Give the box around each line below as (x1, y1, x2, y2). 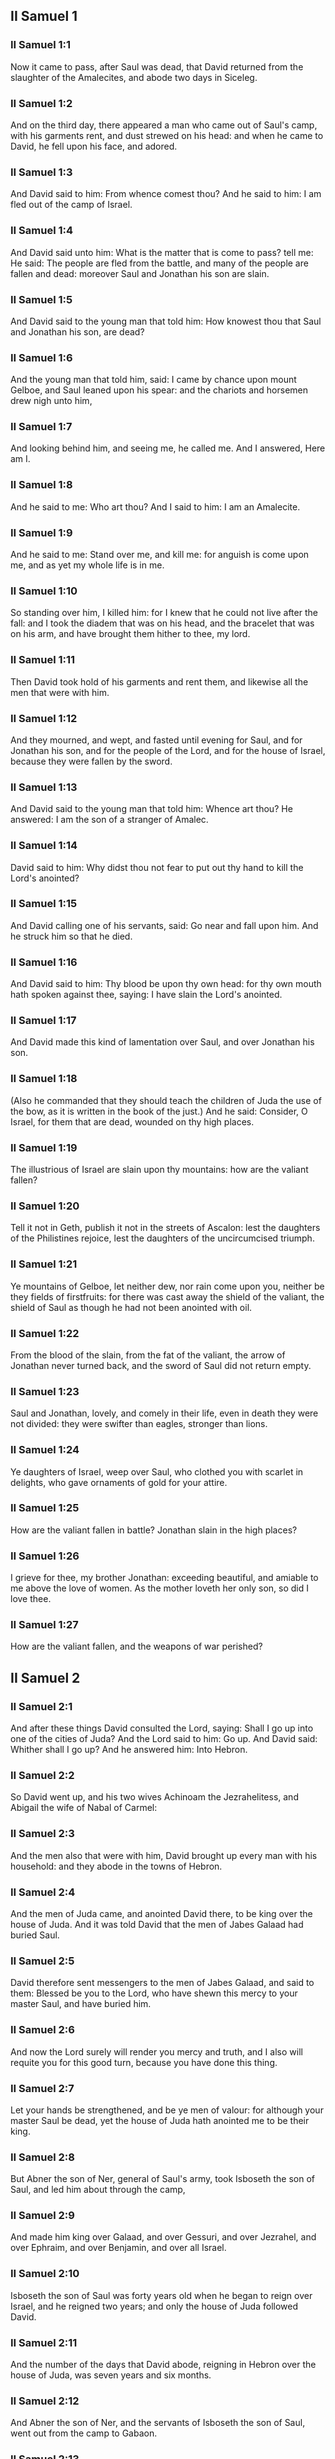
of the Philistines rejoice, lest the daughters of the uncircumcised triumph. (10, 1232, 315, 1244)
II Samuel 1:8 (10, 478, 73, 492)
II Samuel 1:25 (10, 1501, 80, 1515)
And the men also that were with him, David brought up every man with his (10, 1849, 318, 1861)
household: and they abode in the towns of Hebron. (10, 1860, 223, 1872)
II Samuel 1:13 (10, 780, 78, 794)
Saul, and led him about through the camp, (10, 2184, 186, 2196)
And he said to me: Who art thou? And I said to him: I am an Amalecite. (10, 500, 301, 513)
